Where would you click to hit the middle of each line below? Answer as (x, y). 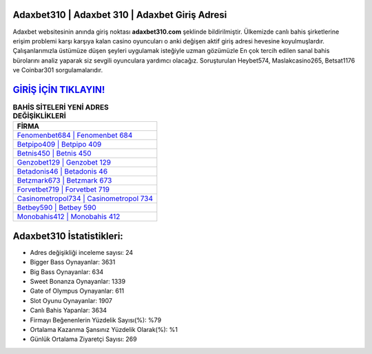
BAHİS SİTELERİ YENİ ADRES (61, 107)
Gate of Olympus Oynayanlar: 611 (77, 291)
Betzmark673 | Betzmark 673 (64, 180)
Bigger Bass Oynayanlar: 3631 (73, 262)
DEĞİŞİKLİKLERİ (40, 116)
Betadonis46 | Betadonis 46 (62, 171)
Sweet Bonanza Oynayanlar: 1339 (78, 282)
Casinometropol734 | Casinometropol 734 (85, 198)
